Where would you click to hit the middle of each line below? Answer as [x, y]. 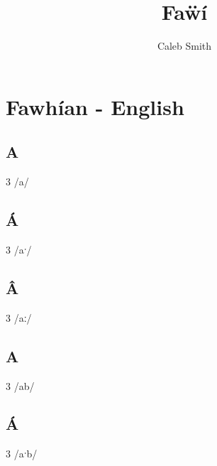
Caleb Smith [184, 46]
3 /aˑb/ [22, 454]
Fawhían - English [95, 106]
